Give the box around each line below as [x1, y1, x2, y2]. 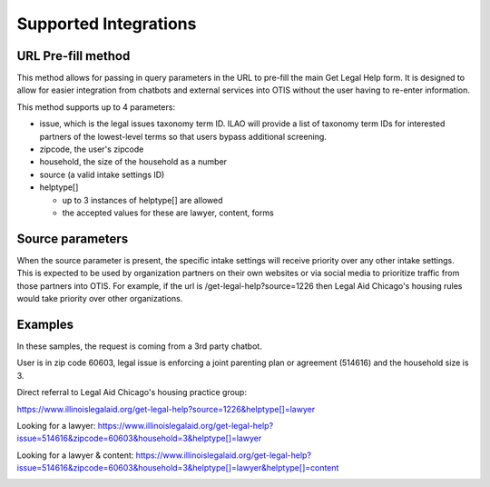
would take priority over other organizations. [16, 293, 183, 304]
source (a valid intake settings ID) [39, 169, 165, 180]
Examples [16, 316, 74, 332]
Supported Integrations [16, 14, 197, 34]
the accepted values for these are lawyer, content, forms [62, 207, 274, 218]
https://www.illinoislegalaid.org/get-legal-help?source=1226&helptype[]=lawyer [16, 403, 316, 414]
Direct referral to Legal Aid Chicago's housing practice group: [16, 387, 247, 398]
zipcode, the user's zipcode [39, 144, 144, 154]
